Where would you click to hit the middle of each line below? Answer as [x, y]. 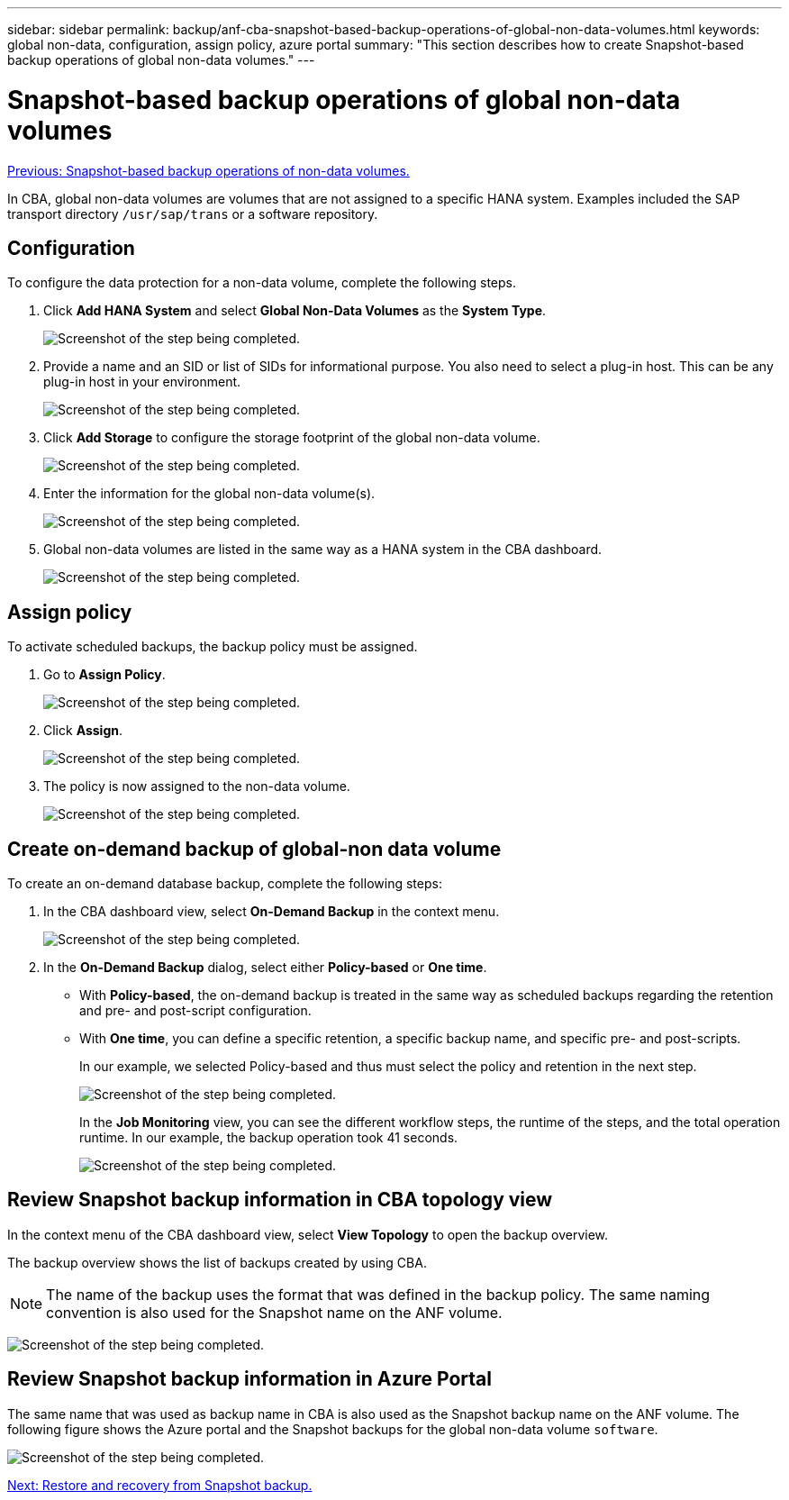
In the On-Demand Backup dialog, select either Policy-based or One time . [265, 968]
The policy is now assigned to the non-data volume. [197, 786]
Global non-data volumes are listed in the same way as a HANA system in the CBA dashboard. [323, 550]
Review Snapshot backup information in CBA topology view [280, 1200]
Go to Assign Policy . [104, 675]
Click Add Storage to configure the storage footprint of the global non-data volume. [292, 438]
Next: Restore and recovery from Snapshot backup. [160, 1485]
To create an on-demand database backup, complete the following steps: [225, 884]
